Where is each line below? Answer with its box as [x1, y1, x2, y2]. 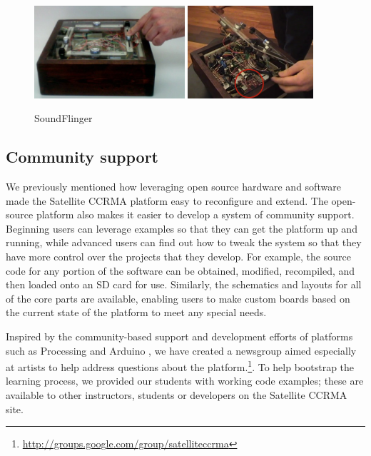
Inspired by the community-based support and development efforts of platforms [6, 328, 353, 343]
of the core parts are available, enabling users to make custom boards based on [6, 290, 350, 305]
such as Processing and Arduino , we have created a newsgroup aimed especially [6, 343, 357, 358]
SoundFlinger [34, 111, 93, 126]
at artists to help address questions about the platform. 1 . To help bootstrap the [6, 358, 355, 374]
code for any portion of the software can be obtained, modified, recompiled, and [6, 263, 355, 278]
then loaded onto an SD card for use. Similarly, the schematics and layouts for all [6, 277, 362, 292]
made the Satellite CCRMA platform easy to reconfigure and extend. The [6, 193, 328, 208]
